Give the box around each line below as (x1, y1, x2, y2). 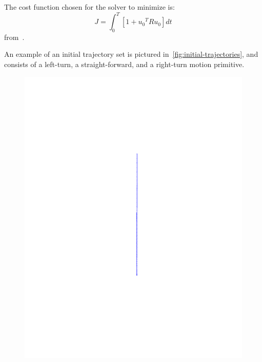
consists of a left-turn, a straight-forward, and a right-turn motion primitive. (4, 59, 245, 70)
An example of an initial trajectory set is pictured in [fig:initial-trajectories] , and (4, 49, 258, 59)
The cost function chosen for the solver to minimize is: (4, 2, 175, 12)
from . (4, 31, 25, 42)
